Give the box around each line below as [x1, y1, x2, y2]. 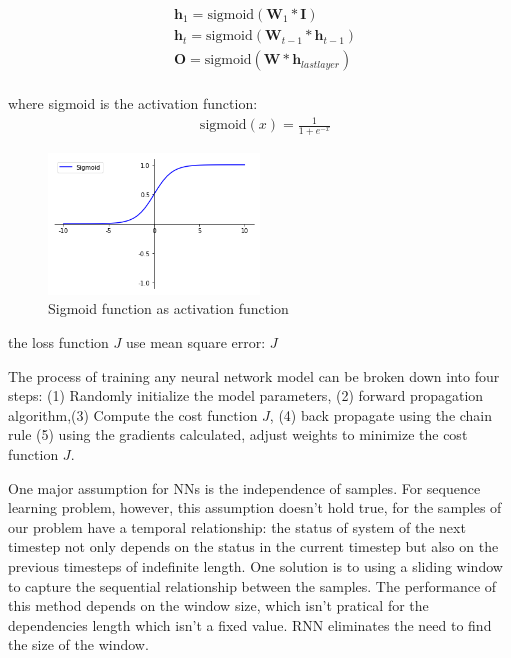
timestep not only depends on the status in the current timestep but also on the [8, 536, 499, 557]
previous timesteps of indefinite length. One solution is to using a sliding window [8, 555, 503, 576]
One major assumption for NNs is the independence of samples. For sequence [8, 477, 481, 498]
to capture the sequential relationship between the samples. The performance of [8, 575, 497, 596]
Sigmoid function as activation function [48, 298, 289, 319]
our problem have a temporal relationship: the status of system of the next [8, 516, 466, 537]
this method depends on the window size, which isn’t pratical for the [8, 595, 429, 616]
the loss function [8, 332, 109, 352]
